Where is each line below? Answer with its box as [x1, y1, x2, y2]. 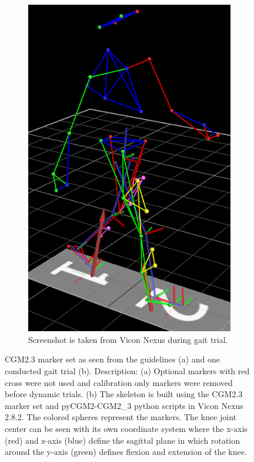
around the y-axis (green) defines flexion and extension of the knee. [5, 445, 247, 458]
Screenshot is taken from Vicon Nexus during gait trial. [28, 333, 228, 345]
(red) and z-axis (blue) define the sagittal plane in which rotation [5, 434, 240, 446]
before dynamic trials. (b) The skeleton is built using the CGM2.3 [5, 388, 243, 400]
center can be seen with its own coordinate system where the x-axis [5, 423, 248, 435]
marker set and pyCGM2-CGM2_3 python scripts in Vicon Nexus [5, 399, 243, 411]
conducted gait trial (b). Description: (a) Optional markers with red [5, 365, 250, 377]
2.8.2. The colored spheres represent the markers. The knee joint [5, 411, 237, 423]
